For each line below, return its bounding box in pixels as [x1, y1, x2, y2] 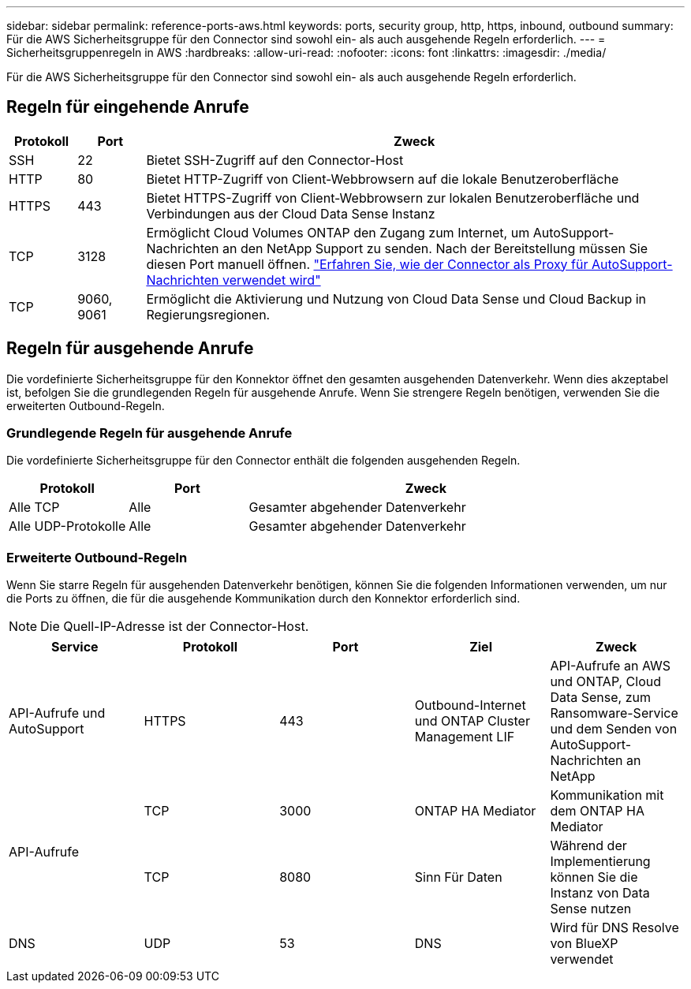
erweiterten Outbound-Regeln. [6, 398, 165, 412]
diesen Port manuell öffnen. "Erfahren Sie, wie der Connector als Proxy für [146, 256, 588, 272]
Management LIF [414, 729, 515, 745]
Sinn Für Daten [414, 869, 502, 886]
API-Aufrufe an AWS [550, 658, 671, 674]
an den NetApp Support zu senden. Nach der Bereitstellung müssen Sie [222, 240, 648, 256]
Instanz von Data [550, 885, 650, 901]
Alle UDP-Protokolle [9, 518, 126, 535]
